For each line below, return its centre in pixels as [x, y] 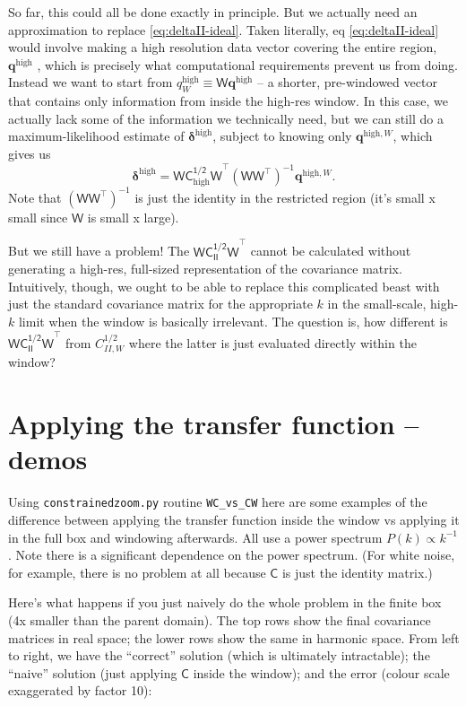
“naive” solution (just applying [93, 672]
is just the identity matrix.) [357, 572]
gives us [30, 153]
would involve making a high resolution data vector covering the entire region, [223, 47]
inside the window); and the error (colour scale [321, 672]
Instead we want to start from [91, 82]
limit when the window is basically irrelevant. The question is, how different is [233, 322]
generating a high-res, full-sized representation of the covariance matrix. [205, 269]
